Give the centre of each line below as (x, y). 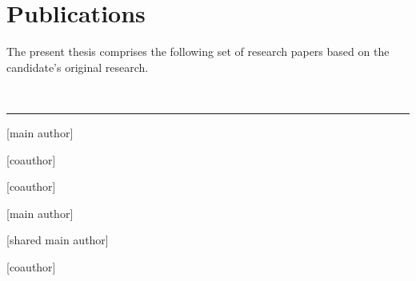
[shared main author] (58, 240)
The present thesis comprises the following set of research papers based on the (198, 51)
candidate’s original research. (78, 67)
